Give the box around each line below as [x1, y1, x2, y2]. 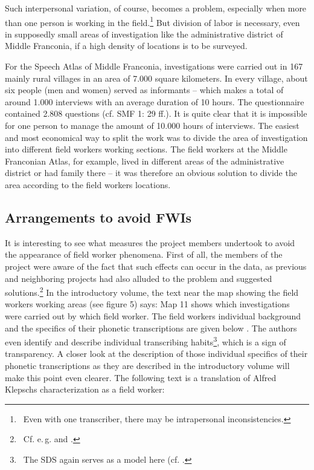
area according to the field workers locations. [5, 178, 171, 191]
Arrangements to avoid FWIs [5, 207, 192, 226]
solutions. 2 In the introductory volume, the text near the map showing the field [5, 284, 299, 298]
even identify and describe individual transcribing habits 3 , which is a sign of [5, 334, 286, 348]
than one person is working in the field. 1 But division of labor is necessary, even [5, 14, 300, 28]
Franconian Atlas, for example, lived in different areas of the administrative [5, 154, 284, 167]
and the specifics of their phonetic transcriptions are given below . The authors [5, 321, 297, 334]
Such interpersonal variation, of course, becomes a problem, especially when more [5, 2, 307, 14]
